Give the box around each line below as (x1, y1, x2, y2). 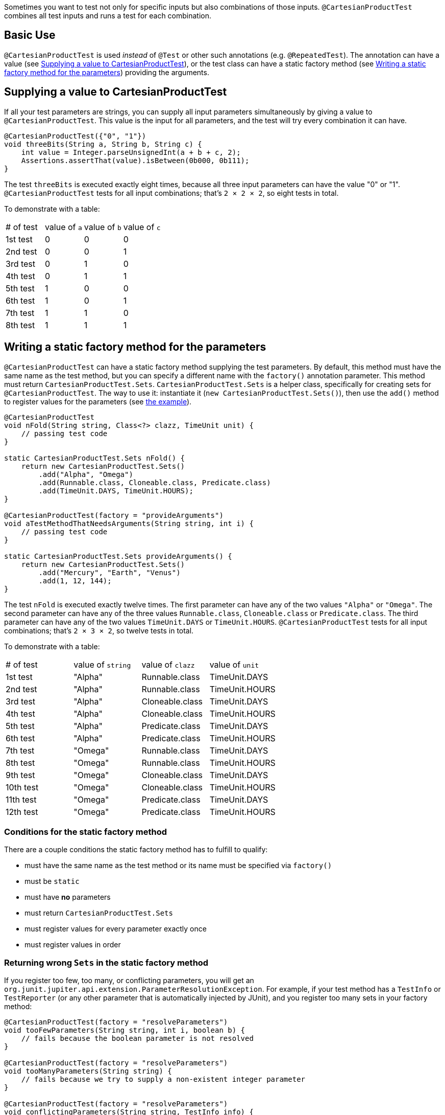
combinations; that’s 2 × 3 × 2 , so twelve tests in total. (4, 626, 194, 635)
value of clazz (141, 659, 195, 670)
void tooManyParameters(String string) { (4, 1067, 172, 1076)
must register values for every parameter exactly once (24, 924, 207, 934)
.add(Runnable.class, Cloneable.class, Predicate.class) (38, 478, 271, 487)
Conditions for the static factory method (4, 826, 167, 837)
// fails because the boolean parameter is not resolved (21, 1034, 254, 1043)
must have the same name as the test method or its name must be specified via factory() (24, 861, 332, 870)
